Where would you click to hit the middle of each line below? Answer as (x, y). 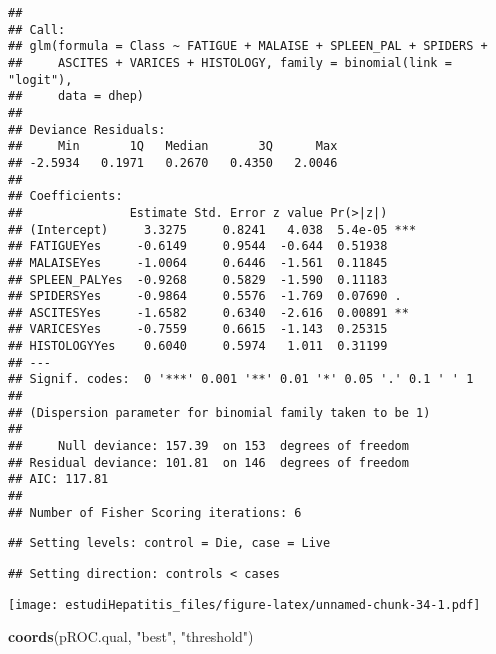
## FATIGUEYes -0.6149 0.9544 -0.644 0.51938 (198, 246)
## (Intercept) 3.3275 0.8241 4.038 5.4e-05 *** (212, 229)
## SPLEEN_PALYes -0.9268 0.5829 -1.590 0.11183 (198, 279)
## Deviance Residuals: (87, 129)
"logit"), (40, 79)
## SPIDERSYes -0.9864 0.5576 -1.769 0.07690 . (205, 296)
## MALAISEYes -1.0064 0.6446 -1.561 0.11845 (198, 262)
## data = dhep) (76, 96)
